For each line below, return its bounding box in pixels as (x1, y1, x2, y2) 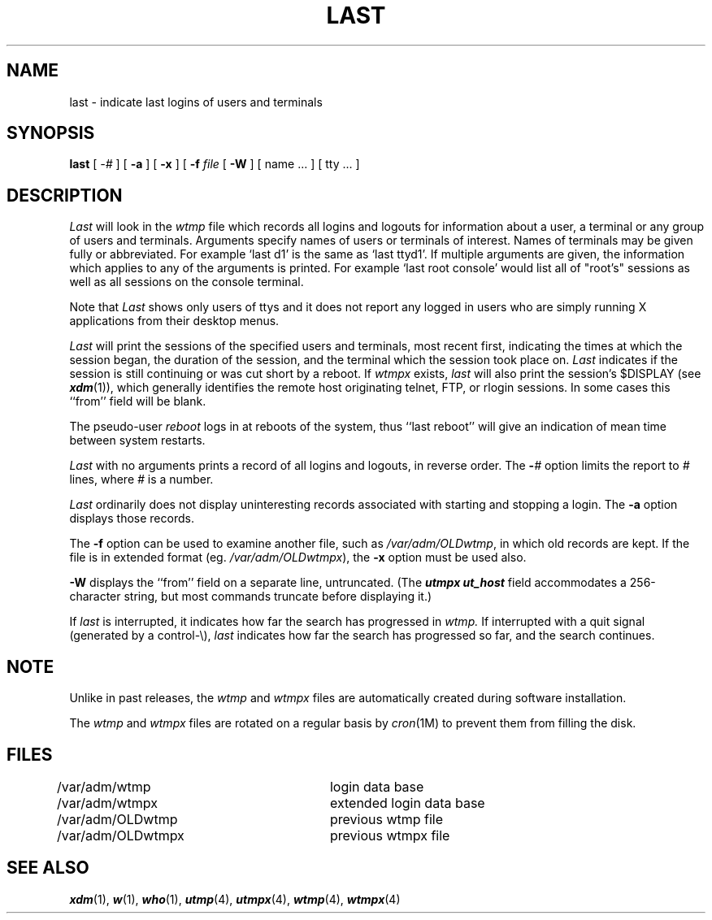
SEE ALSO (7, 857, 89, 879)
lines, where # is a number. (69, 472, 214, 487)
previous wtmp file (329, 810, 444, 827)
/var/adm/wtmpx (57, 794, 158, 811)
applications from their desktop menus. (69, 314, 280, 328)
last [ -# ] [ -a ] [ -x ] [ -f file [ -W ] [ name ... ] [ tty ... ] (69, 157, 360, 171)
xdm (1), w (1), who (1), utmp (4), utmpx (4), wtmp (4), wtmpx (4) (69, 892, 401, 906)
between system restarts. (69, 433, 206, 448)
